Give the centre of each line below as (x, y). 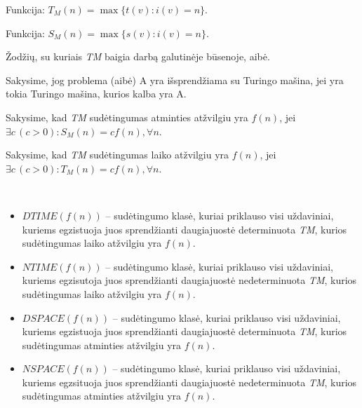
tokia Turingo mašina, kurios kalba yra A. (96, 94)
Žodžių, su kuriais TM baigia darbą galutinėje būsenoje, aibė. (138, 56)
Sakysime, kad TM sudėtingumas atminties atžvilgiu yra (127, 117)
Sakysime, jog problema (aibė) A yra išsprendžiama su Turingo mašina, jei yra (175, 80)
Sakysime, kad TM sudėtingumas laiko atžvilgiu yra (118, 155)
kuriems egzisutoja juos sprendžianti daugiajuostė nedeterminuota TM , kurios (189, 280)
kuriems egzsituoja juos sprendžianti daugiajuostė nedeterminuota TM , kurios (189, 382)
